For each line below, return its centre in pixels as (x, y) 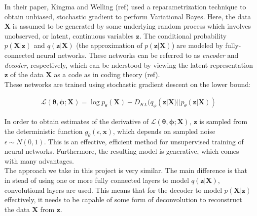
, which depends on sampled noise (164, 131)
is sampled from (223, 121)
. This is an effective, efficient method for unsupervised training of (144, 141)
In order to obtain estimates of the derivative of (76, 121)
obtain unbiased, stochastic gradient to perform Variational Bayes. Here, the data (128, 16)
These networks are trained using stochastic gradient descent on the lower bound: (128, 84)
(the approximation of (109, 45)
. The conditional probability (183, 35)
